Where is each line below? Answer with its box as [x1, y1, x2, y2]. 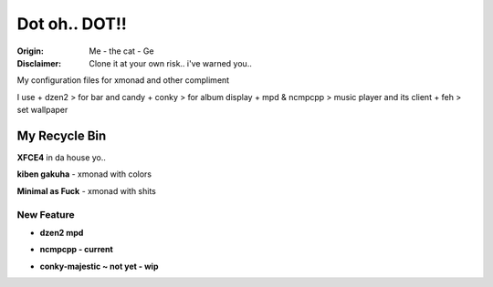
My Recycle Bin [16, 128, 107, 143]
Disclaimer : [16, 57, 62, 68]
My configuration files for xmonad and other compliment [16, 75, 230, 86]
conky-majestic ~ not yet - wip [39, 261, 159, 272]
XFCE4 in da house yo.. [16, 152, 107, 163]
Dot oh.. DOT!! [16, 14, 127, 34]
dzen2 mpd [39, 227, 84, 238]
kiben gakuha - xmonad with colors [16, 169, 152, 179]
